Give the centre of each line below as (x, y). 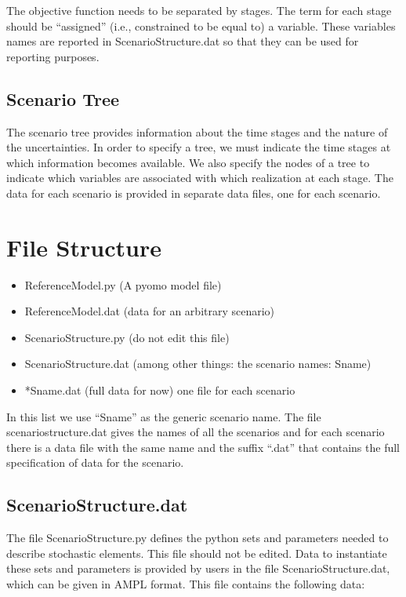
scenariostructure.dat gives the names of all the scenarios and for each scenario (196, 432)
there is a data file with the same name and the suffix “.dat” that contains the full (203, 447)
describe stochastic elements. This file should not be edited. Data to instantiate (197, 553)
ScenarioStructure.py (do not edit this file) (127, 337)
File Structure (84, 247)
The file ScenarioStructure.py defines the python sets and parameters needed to (198, 538)
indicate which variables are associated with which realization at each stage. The (200, 178)
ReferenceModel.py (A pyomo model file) (123, 284)
